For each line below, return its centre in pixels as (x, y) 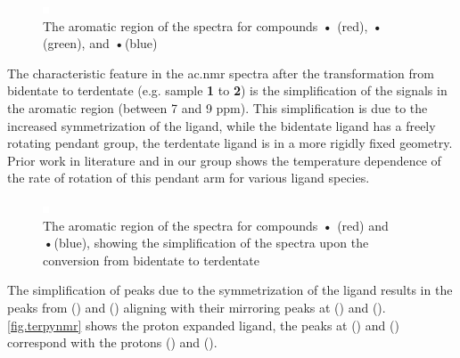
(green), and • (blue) (100, 43)
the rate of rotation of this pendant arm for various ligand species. (189, 178)
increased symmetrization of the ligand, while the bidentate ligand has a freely (222, 125)
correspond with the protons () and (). (112, 342)
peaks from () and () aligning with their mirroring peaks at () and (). (197, 307)
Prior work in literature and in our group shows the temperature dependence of (224, 160)
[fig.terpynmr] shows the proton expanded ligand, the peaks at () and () (203, 325)
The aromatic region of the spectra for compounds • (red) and (216, 225)
